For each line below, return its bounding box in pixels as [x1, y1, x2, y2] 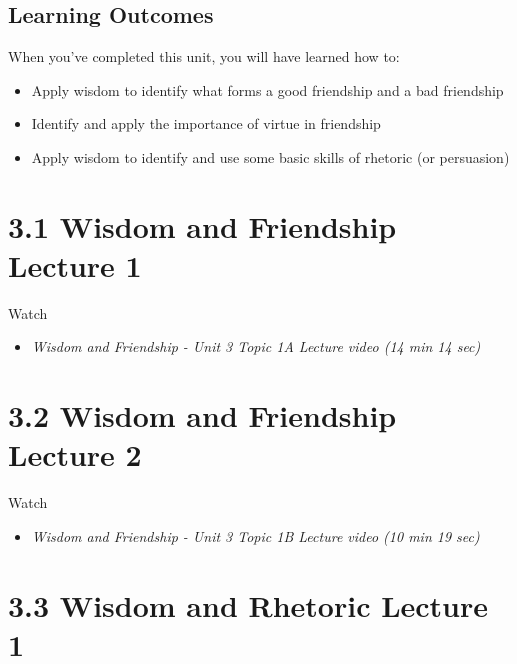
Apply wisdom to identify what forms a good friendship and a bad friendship [31, 79, 504, 100]
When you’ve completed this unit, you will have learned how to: [8, 46, 400, 67]
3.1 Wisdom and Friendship [8, 205, 397, 246]
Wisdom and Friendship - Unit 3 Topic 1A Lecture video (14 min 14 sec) [31, 336, 481, 357]
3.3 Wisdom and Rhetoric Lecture [8, 584, 489, 625]
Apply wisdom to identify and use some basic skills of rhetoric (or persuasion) [31, 146, 510, 167]
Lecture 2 [8, 434, 142, 475]
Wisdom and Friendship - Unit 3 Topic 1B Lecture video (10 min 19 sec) [31, 525, 480, 546]
